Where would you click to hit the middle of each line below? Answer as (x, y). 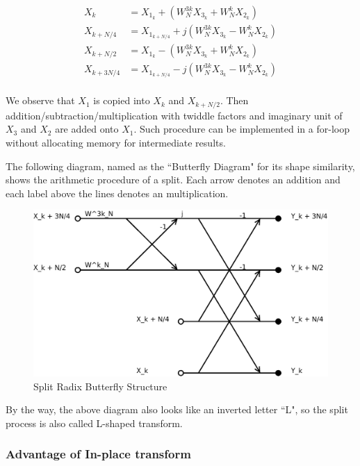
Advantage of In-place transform (98, 454)
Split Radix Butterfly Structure (100, 386)
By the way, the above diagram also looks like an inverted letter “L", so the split (177, 409)
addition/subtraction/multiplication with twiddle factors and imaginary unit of (174, 115)
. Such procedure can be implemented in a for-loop (242, 129)
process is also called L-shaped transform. (94, 423)
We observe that (40, 100)
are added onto (87, 129)
